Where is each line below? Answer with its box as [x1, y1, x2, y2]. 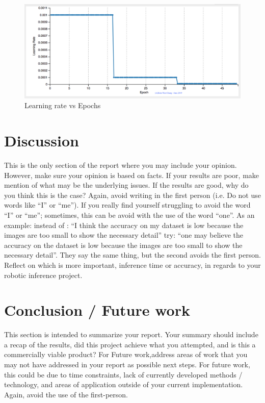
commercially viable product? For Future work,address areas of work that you [4, 349, 248, 360]
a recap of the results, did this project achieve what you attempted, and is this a [4, 339, 256, 349]
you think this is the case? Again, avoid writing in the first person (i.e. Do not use [4, 189, 261, 200]
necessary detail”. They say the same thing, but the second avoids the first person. [4, 249, 261, 260]
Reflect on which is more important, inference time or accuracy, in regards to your [4, 259, 261, 270]
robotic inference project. [4, 269, 83, 280]
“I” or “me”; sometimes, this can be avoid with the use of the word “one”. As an [4, 209, 255, 220]
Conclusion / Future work [4, 299, 190, 320]
